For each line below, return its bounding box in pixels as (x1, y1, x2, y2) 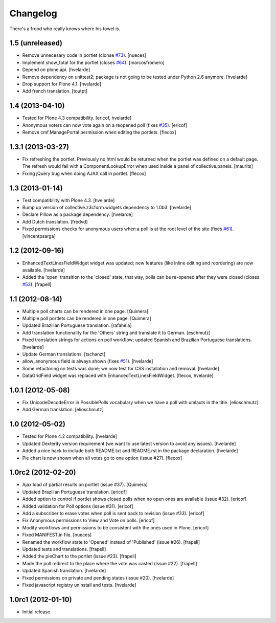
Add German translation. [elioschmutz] (22, 407, 104, 413)
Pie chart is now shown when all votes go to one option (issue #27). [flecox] (22, 455, 182, 461)
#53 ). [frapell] (22, 281, 52, 287)
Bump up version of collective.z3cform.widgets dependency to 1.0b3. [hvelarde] (22, 205, 192, 211)
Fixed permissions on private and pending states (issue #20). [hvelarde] (22, 574, 174, 581)
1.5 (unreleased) (9, 39, 62, 48)
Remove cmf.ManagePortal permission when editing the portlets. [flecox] (22, 129, 176, 136)
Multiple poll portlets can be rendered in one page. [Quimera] (22, 315, 152, 322)
